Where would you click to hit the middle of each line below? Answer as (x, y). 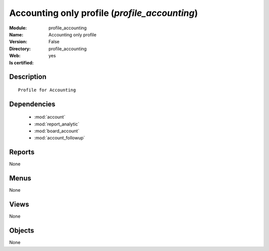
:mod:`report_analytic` (57, 124)
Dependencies (32, 104)
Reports (22, 152)
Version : (18, 42)
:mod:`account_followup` (60, 138)
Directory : (20, 49)
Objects (22, 231)
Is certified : (21, 63)
